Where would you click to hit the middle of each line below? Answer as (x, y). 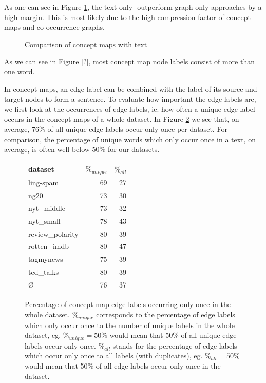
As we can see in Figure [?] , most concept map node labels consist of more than (129, 61)
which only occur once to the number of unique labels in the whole (130, 325)
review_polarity (53, 233)
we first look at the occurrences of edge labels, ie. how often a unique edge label (130, 109)
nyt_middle (47, 208)
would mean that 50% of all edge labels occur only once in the (123, 366)
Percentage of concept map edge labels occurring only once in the (128, 304)
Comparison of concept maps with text (86, 44)
